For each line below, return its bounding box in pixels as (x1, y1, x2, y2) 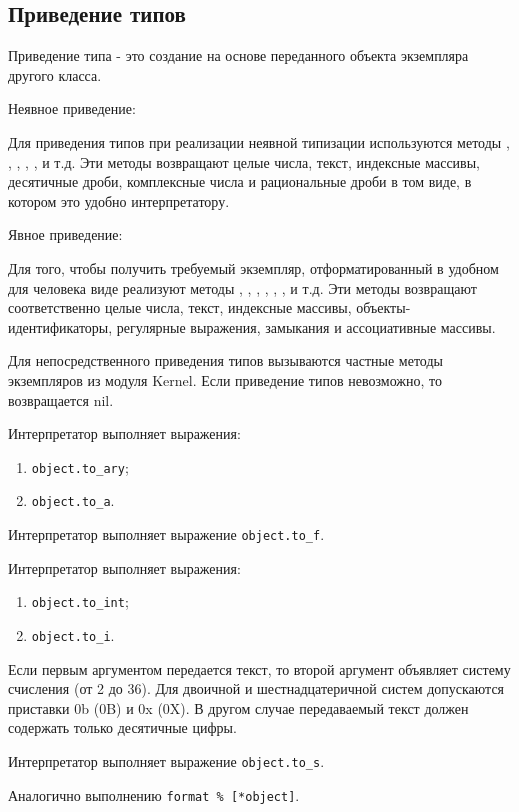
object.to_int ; (31, 591, 129, 612)
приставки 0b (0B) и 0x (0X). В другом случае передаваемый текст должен (8, 697, 469, 718)
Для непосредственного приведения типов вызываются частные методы (8, 350, 443, 371)
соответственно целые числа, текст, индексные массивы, (8, 297, 352, 318)
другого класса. (8, 64, 102, 85)
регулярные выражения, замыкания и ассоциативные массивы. (116, 316, 496, 337)
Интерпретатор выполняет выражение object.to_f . (8, 524, 325, 545)
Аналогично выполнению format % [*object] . (8, 784, 300, 805)
